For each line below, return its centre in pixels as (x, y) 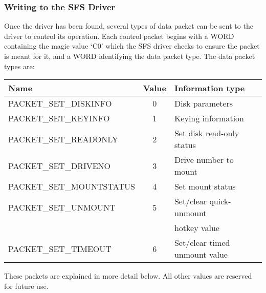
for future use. (26, 286)
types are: (19, 66)
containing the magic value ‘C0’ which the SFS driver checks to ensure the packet (132, 46)
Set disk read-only (207, 133)
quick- (220, 201)
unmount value (201, 255)
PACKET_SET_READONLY (63, 139)
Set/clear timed (202, 243)
